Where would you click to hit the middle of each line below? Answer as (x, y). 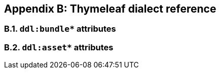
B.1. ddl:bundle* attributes (60, 29)
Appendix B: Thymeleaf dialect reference (110, 9)
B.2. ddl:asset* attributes (59, 47)
